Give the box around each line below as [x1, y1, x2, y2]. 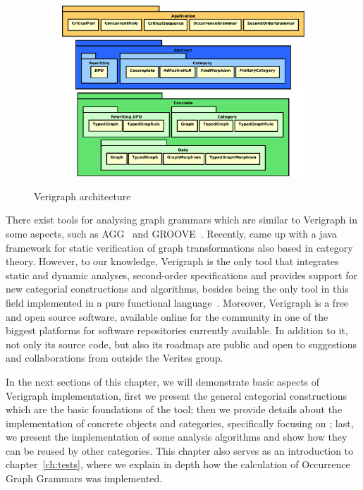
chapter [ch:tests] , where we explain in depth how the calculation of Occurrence [6, 457, 350, 472]
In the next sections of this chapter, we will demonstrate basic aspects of [6, 374, 320, 388]
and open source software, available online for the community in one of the [6, 309, 328, 324]
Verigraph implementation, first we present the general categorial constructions [6, 388, 347, 403]
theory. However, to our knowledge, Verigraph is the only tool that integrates [6, 254, 339, 269]
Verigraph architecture [34, 188, 131, 203]
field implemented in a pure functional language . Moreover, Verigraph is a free [6, 295, 349, 310]
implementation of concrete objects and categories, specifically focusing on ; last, [6, 415, 354, 430]
